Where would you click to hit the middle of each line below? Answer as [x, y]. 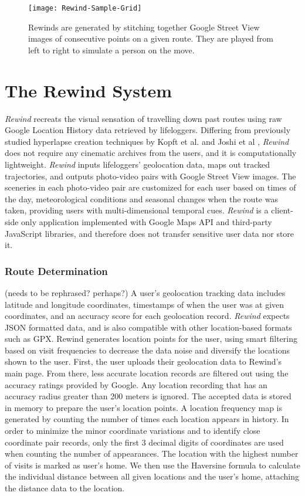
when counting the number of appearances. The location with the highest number [152, 453]
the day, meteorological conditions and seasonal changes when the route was [141, 198]
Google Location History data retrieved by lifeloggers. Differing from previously [148, 130]
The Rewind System [89, 90]
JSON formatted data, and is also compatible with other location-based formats [148, 327]
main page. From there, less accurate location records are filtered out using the [147, 373]
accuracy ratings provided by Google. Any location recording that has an [136, 384]
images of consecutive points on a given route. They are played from [151, 38]
